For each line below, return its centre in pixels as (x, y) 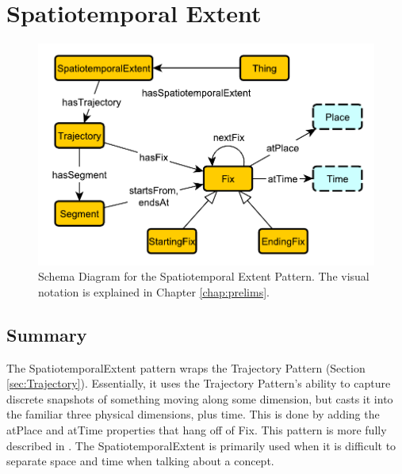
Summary (47, 334)
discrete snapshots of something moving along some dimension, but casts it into (200, 398)
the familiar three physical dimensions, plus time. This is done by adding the (193, 414)
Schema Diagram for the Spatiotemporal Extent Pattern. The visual (204, 276)
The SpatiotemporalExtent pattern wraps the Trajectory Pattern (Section (186, 367)
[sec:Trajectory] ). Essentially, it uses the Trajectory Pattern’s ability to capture (199, 383)
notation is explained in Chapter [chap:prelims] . (154, 291)
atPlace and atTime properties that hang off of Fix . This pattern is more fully (197, 430)
